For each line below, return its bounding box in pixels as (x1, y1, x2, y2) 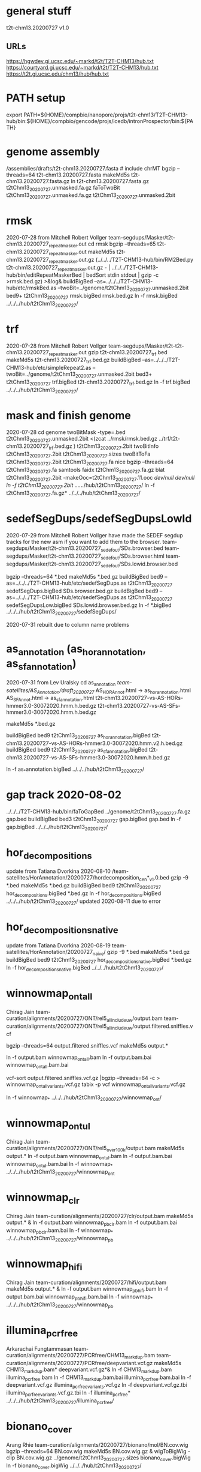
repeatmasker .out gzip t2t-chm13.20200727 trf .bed (48, 348, 167, 357)
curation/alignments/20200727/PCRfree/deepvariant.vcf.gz (6, 1359, 153, 1366)
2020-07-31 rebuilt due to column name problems (6, 621, 130, 628)
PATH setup (6, 91, 66, 104)
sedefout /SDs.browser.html (100, 552, 165, 561)
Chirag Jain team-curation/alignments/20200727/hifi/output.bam (6, 1279, 167, 1286)
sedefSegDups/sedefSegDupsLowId (6, 512, 192, 526)
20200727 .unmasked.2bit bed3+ (75, 370, 153, 379)
